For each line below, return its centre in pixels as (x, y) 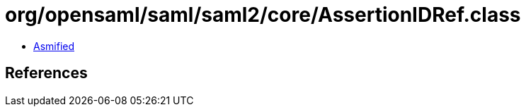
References (46, 73)
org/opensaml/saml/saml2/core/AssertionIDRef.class (263, 15)
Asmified (54, 46)
